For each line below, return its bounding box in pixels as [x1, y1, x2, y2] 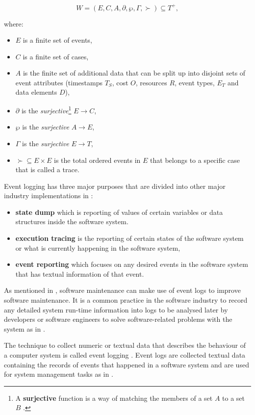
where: [4, 18, 24, 28]
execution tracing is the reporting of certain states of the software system [15, 233, 244, 243]
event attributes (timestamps [15, 77, 102, 87]
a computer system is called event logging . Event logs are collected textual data [4, 350, 246, 360]
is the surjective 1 [21, 104, 72, 115]
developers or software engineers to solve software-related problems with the [4, 314, 232, 324]
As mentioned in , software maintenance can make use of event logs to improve [4, 285, 241, 295]
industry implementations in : [4, 190, 93, 201]
